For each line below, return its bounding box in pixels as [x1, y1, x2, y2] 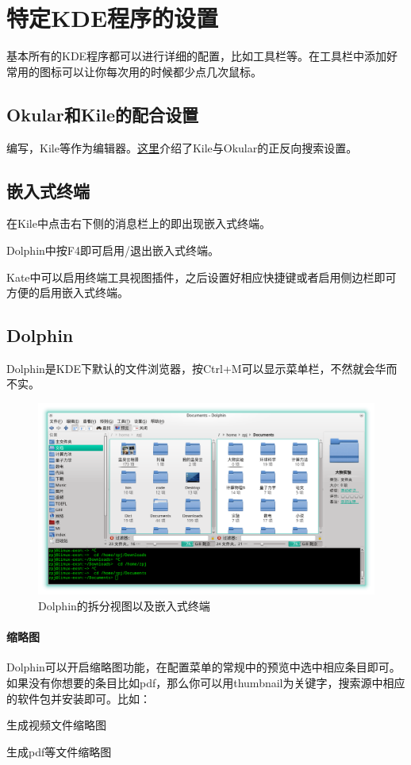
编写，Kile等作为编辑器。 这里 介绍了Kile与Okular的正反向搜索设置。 [6, 139, 358, 156]
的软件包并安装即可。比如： [6, 690, 151, 706]
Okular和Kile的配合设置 [6, 102, 199, 126]
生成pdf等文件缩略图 [6, 743, 112, 759]
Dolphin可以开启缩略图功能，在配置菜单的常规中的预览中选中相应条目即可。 [6, 659, 401, 675]
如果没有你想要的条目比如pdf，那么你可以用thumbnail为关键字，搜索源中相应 [6, 675, 405, 691]
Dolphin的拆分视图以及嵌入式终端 [38, 598, 210, 614]
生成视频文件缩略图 [6, 717, 106, 733]
